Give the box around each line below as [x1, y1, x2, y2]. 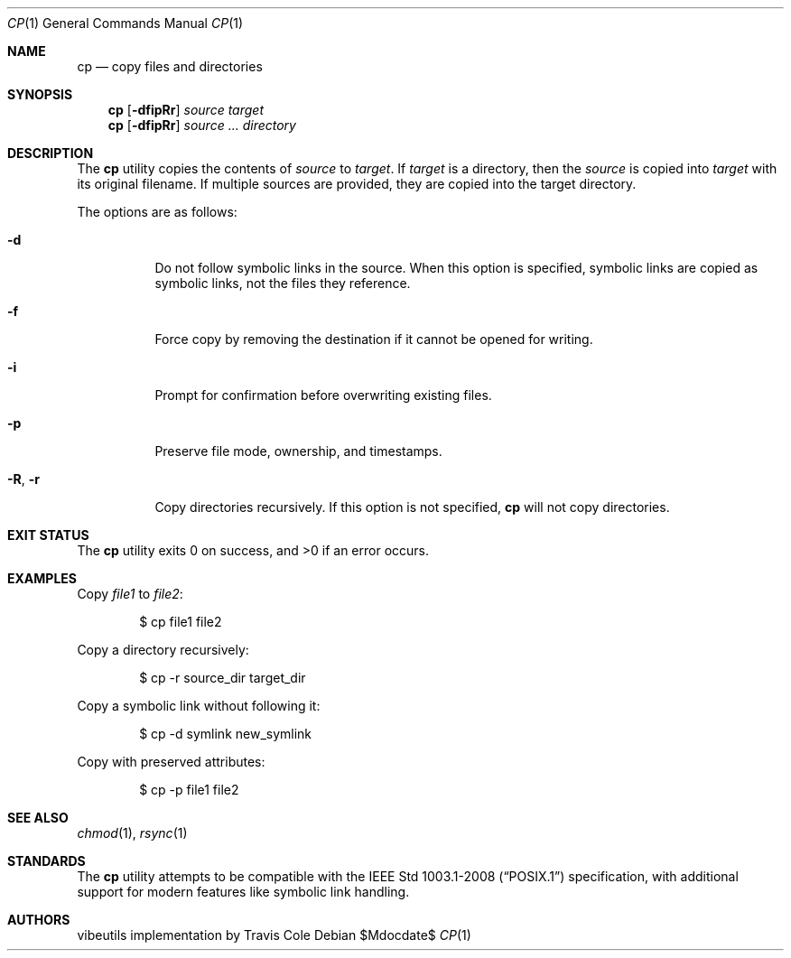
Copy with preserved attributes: [77, 754, 265, 769]
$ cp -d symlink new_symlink [139, 726, 312, 741]
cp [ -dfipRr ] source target [107, 102, 264, 117]
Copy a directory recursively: [77, 642, 249, 657]
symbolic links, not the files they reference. [154, 275, 411, 291]
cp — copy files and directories [77, 59, 263, 74]
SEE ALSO [7, 810, 69, 825]
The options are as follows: [77, 204, 237, 219]
